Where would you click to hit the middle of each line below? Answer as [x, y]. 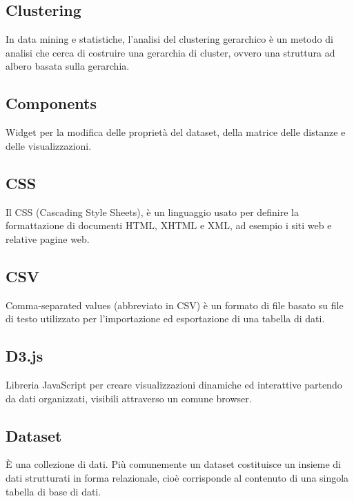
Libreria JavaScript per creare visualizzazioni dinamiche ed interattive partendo [174, 384]
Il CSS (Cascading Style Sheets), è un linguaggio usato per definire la [152, 212]
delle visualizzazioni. [49, 145]
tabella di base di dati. [53, 491]
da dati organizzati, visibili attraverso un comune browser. [129, 398]
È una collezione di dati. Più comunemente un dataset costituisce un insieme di [174, 464]
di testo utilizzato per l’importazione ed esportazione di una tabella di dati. [165, 318]
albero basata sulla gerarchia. [68, 66]
